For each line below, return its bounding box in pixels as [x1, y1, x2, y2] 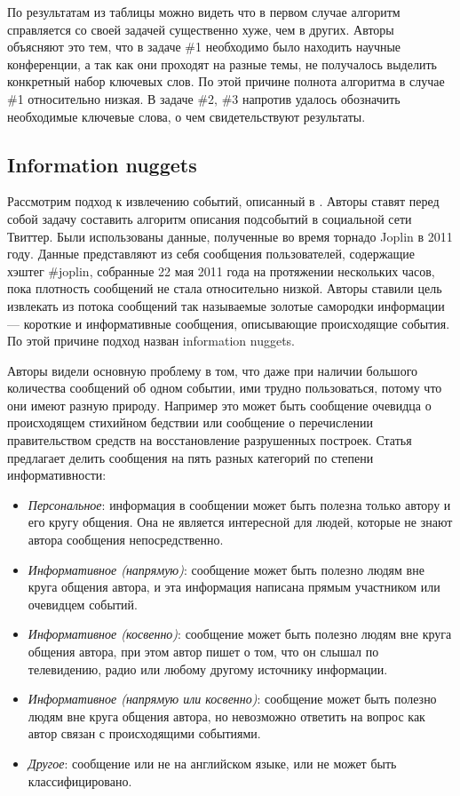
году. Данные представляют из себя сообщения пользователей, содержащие [7, 244, 416, 263]
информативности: [7, 466, 107, 484]
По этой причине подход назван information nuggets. [7, 331, 295, 350]
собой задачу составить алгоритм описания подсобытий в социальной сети [7, 209, 412, 227]
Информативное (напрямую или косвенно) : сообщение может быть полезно [28, 689, 437, 708]
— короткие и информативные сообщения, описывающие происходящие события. [7, 314, 450, 332]
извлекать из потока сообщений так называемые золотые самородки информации [7, 296, 445, 314]
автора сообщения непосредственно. [28, 530, 224, 549]
